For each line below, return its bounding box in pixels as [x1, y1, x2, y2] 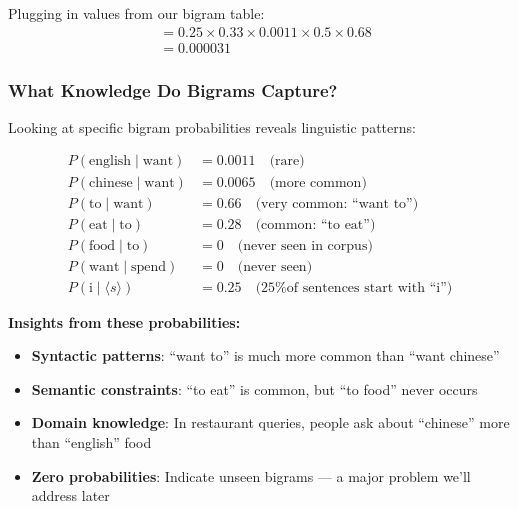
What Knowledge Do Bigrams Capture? [8, 77, 338, 102]
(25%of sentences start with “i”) [255, 280, 453, 295]
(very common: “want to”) [255, 196, 419, 211]
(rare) [269, 154, 305, 169]
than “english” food [31, 432, 152, 453]
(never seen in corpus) [237, 238, 373, 253]
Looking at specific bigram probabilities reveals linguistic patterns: [8, 116, 416, 137]
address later [31, 485, 110, 506]
